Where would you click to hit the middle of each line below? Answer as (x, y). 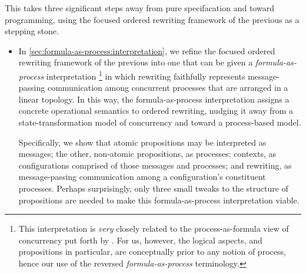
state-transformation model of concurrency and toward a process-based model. (160, 122)
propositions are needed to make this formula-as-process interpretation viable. (159, 200)
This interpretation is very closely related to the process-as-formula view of (154, 228)
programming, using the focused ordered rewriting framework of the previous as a (152, 19)
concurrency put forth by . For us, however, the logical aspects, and (140, 240)
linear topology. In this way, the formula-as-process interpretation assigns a (154, 99)
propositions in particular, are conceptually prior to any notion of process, (152, 251)
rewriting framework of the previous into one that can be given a (136, 62)
